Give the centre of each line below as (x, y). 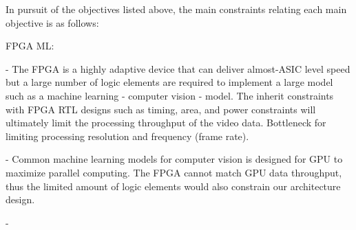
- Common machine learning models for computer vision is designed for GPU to (174, 159)
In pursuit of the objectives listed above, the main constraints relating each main (176, 9)
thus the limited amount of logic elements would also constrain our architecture (173, 186)
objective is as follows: (52, 22)
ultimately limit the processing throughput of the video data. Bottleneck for (166, 123)
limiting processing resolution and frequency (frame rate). (127, 136)
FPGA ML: (30, 46)
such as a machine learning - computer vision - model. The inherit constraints (170, 95)
